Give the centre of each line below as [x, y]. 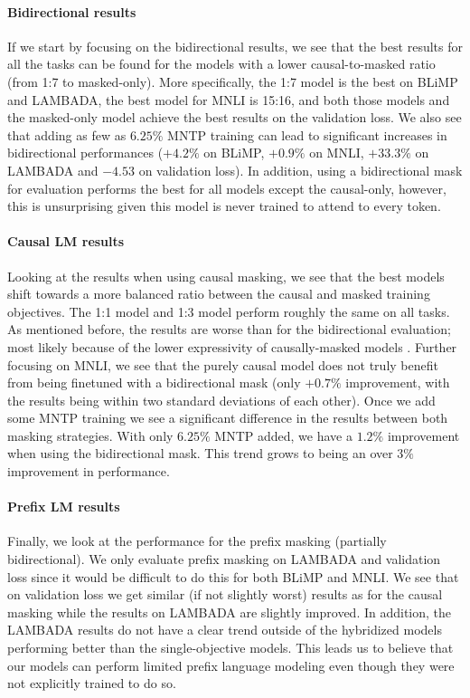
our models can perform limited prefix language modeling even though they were [231, 665]
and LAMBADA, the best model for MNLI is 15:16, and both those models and [229, 99]
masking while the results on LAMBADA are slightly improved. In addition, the [230, 612]
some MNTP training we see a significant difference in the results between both [228, 418]
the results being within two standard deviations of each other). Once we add [221, 400]
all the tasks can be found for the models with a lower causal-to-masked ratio [221, 64]
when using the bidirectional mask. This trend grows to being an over [200, 453]
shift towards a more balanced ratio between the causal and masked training [219, 294]
